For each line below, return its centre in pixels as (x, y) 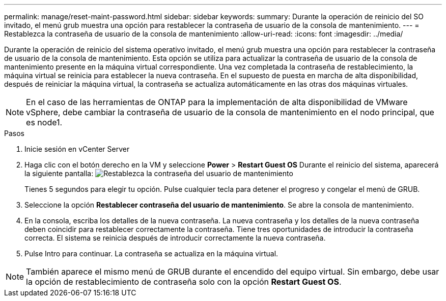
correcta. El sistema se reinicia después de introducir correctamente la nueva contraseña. (175, 238)
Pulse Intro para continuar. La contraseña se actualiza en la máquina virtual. (151, 254)
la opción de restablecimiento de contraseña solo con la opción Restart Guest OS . (184, 282)
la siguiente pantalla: (59, 173)
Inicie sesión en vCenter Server (77, 149)
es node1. (44, 122)
